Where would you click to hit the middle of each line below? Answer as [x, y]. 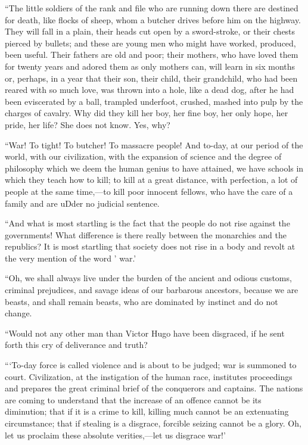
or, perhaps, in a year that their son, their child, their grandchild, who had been [151, 78]
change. [18, 313]
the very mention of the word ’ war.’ [71, 258]
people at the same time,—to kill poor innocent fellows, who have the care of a [149, 191]
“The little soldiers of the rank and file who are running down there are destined [152, 8]
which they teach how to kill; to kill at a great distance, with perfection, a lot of [151, 180]
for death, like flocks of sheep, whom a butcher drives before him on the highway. [153, 19]
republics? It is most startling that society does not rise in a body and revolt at [150, 246]
